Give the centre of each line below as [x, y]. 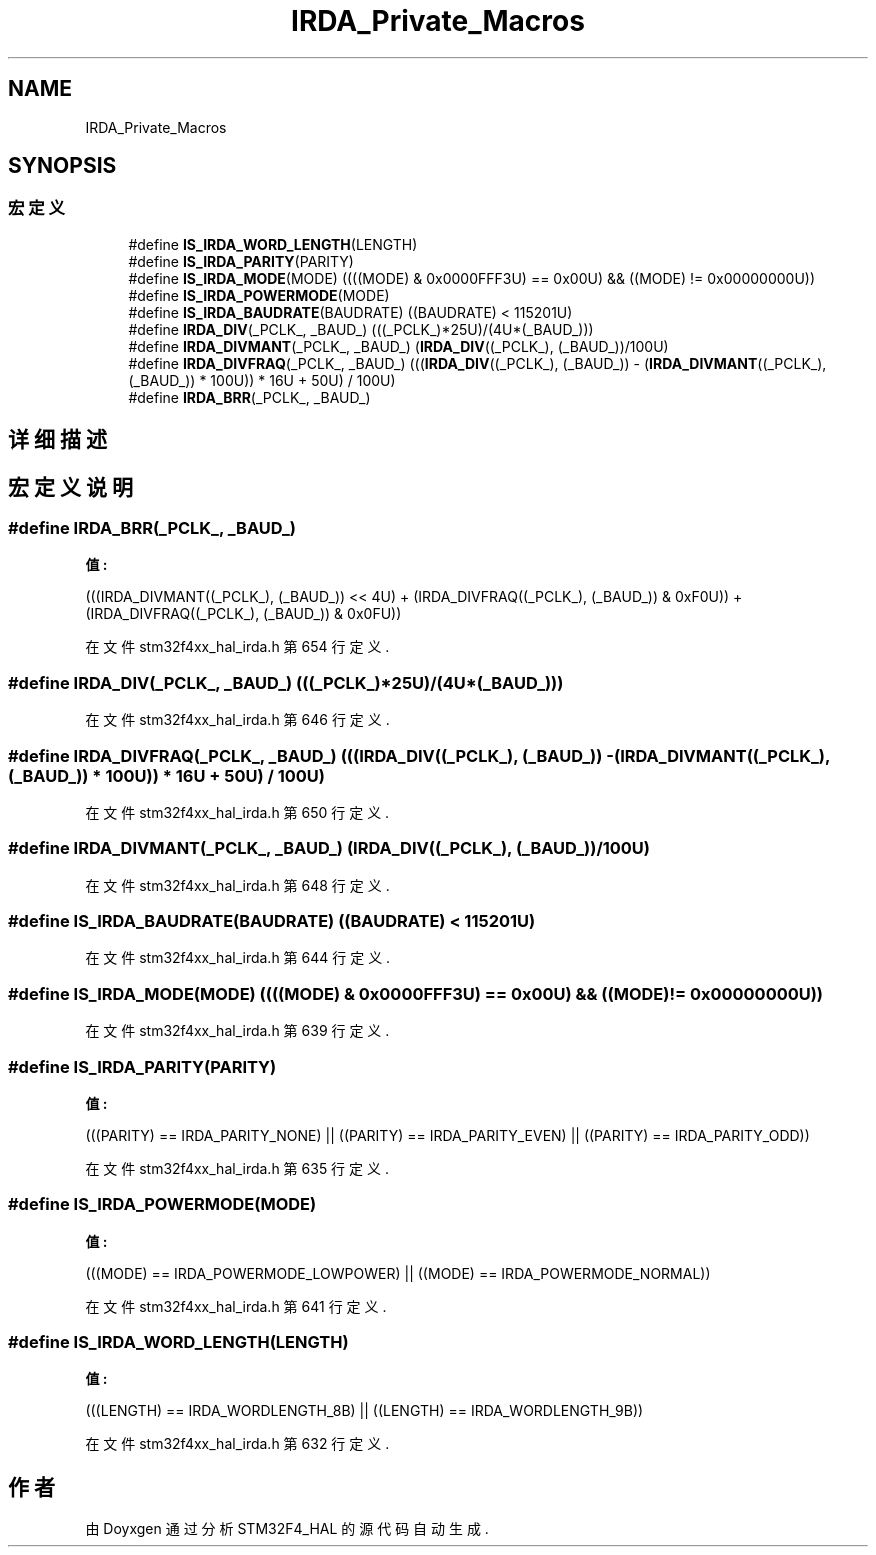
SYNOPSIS [62, 166]
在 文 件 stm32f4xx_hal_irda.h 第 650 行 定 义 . [237, 812]
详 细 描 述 [57, 440]
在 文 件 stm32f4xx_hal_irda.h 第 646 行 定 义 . [237, 720]
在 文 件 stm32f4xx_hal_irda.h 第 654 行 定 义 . [237, 647]
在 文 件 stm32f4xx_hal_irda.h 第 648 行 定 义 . [237, 885]
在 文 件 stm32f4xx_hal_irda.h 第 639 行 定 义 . [237, 1031]
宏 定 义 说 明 [70, 487]
